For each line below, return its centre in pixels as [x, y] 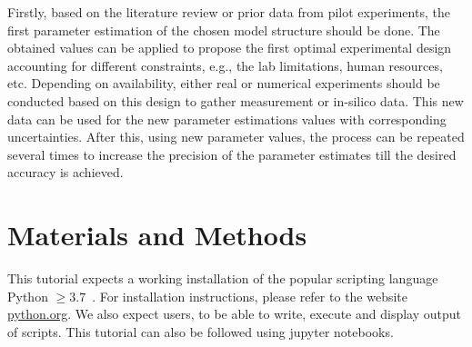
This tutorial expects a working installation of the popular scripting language [223, 278]
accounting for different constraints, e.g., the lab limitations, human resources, [225, 65]
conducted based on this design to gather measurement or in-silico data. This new [236, 100]
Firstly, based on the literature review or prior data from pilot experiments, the [229, 12]
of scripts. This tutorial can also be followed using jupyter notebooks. [201, 331]
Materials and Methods [157, 235]
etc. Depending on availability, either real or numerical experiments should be [224, 83]
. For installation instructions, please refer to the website [250, 296]
